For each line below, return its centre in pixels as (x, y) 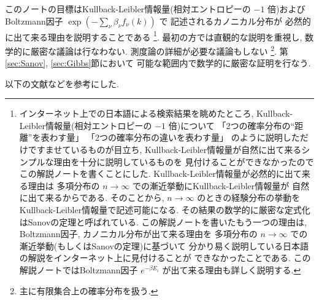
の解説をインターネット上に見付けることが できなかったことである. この (165, 258)
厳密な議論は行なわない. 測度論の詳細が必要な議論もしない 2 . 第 (159, 50)
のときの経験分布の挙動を (249, 197)
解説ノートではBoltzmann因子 (79, 270)
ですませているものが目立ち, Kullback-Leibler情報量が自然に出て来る (165, 150)
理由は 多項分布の (64, 185)
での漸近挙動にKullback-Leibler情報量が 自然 (221, 185)
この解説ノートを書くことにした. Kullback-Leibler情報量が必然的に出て (160, 174)
